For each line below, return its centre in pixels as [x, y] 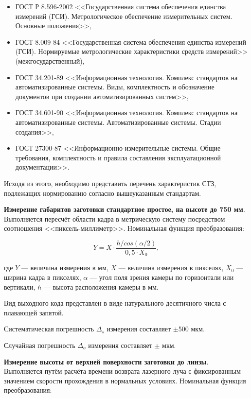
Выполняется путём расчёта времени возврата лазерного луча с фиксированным [122, 371]
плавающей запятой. [34, 312]
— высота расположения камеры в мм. [101, 286]
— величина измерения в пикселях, [171, 268]
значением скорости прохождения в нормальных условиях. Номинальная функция [125, 380]
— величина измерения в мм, [65, 268]
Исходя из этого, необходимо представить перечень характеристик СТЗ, [110, 183]
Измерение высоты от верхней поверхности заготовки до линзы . [106, 361]
